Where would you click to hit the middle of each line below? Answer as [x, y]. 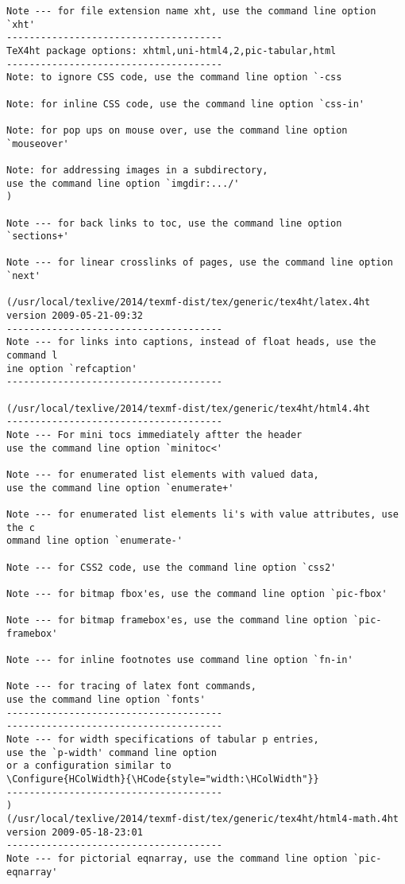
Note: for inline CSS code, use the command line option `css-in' [186, 104]
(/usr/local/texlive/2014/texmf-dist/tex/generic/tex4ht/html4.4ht [189, 408]
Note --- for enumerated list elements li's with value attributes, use [202, 514]
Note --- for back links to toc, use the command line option [174, 223]
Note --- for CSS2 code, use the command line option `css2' [172, 567]
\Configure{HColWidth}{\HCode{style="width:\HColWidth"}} [163, 779]
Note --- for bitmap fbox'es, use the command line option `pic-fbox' [197, 593]
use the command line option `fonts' [106, 700]
